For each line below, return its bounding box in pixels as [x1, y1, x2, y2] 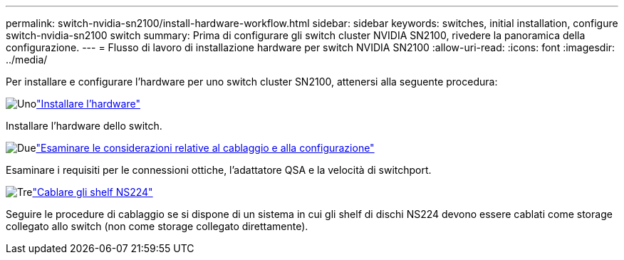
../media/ [6, 53, 48, 66]
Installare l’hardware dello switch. [6, 120, 162, 132]
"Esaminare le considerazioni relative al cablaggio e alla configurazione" [36, 142, 375, 154]
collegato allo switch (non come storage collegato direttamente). [6, 220, 308, 232]
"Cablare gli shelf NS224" [32, 186, 153, 198]
